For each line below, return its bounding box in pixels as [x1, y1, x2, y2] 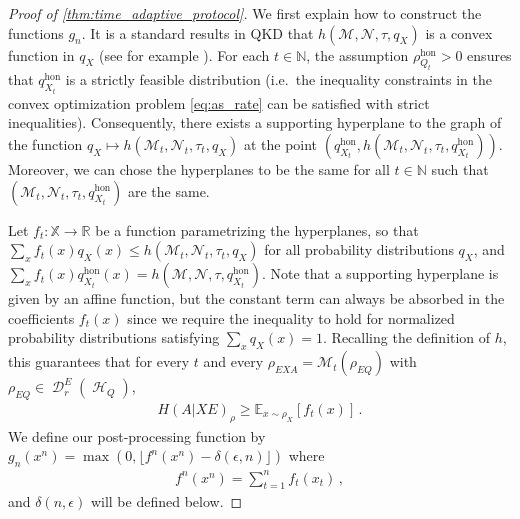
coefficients [8, 307, 75, 328]
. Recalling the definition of [323, 327, 491, 348]
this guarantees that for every [8, 351, 190, 372]
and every [203, 351, 264, 372]
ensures [467, 44, 512, 65]
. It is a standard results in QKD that [81, 22, 314, 43]
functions [8, 22, 64, 43]
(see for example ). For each [99, 44, 270, 65]
